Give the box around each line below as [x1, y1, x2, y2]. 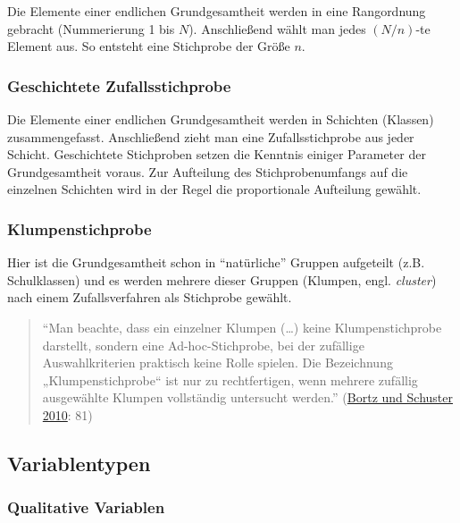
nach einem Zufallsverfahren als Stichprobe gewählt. [7, 288, 292, 307]
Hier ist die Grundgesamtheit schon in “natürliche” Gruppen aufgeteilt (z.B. [7, 253, 425, 272]
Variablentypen [7, 449, 151, 477]
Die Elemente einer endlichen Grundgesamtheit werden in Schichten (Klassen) [7, 110, 434, 128]
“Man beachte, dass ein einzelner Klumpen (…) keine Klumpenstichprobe [42, 317, 442, 336]
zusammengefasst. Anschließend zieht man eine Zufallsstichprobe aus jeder [7, 127, 414, 146]
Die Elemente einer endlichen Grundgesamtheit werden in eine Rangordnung [7, 2, 426, 20]
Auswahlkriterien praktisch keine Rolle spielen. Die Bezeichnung [42, 353, 393, 372]
